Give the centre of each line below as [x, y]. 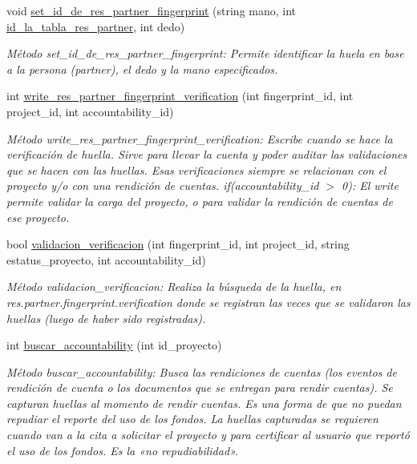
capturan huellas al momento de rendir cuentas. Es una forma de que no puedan [204, 403]
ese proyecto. [38, 217]
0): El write [370, 186]
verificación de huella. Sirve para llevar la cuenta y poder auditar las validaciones [207, 154]
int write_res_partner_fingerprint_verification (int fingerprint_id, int [180, 96]
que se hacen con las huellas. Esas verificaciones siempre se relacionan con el [196, 169]
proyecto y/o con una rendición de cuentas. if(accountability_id [163, 186]
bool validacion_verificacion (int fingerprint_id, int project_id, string [178, 244]
